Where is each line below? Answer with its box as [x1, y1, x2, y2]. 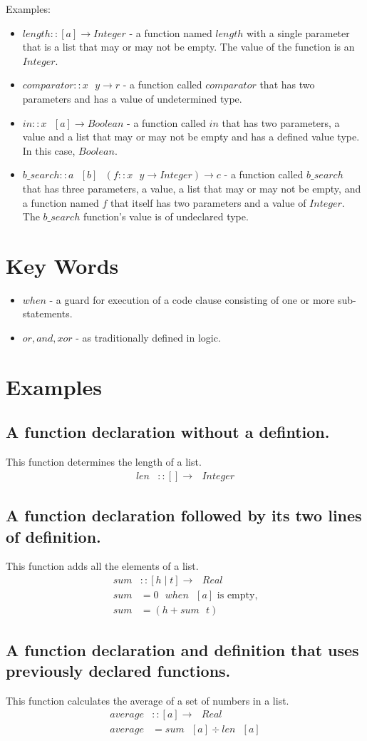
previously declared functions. [6, 659, 231, 681]
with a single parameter [246, 25, 350, 40]
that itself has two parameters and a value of [110, 195, 306, 210]
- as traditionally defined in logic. [76, 330, 221, 345]
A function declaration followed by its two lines [6, 504, 362, 526]
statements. [22, 306, 73, 321]
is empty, [217, 591, 258, 601]
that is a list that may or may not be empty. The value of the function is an [22, 39, 355, 54]
